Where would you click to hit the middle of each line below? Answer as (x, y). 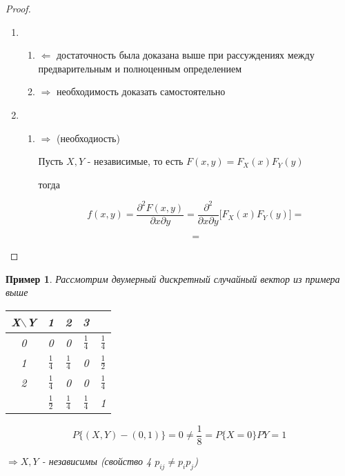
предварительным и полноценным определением (140, 68)
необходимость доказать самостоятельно (141, 91)
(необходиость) (88, 138)
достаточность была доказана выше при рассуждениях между (185, 55)
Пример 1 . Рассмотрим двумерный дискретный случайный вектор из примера (173, 278)
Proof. (18, 8)
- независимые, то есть (135, 161)
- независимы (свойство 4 (97, 460)
